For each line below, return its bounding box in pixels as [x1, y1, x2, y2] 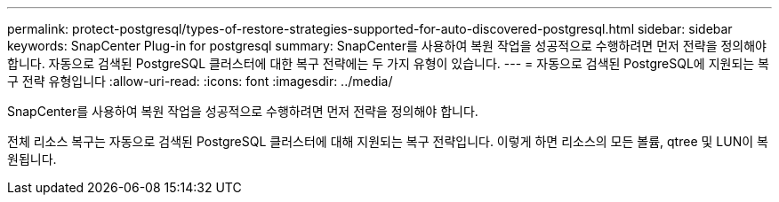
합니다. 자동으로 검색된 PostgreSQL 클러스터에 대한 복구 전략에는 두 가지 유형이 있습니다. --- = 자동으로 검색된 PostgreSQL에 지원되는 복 [7, 56, 769, 71]
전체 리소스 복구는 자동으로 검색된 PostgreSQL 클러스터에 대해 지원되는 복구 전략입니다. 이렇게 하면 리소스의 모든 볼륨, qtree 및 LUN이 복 [7, 134, 768, 149]
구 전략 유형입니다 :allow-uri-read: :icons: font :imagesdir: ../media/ [7, 74, 393, 89]
